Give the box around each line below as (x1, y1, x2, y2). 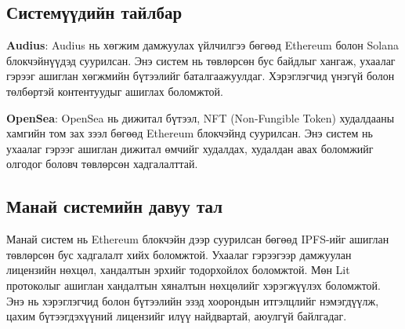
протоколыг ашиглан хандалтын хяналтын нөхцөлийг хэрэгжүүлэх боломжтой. (6, 276, 381, 293)
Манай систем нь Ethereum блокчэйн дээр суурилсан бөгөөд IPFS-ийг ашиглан (6, 231, 389, 247)
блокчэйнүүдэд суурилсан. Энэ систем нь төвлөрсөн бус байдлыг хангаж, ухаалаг (6, 52, 396, 68)
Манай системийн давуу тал (6, 194, 222, 218)
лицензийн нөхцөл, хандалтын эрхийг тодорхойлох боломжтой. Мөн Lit (6, 261, 350, 278)
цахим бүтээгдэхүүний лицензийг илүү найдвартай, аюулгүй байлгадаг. (6, 308, 347, 324)
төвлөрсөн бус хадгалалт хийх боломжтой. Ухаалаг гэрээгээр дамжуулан (6, 246, 352, 262)
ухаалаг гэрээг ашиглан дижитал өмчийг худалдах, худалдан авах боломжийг (6, 140, 374, 156)
